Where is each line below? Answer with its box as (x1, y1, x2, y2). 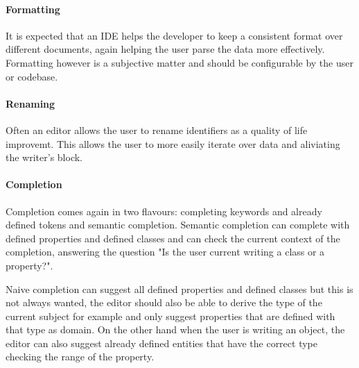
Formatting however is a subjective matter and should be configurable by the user (6, 55, 353, 69)
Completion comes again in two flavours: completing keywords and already (6, 203, 322, 218)
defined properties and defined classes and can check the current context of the (6, 231, 340, 245)
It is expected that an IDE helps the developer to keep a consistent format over (6, 28, 343, 42)
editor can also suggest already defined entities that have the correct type (6, 335, 317, 350)
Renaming (6, 96, 55, 110)
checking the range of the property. (6, 349, 155, 364)
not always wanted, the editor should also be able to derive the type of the (6, 295, 322, 310)
